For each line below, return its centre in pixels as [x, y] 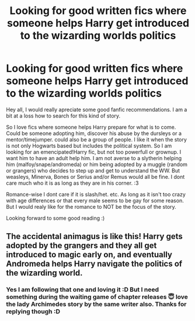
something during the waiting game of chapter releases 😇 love [97, 297]
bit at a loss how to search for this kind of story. [63, 116]
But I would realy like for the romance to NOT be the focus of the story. [91, 206]
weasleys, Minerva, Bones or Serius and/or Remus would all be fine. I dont [95, 177]
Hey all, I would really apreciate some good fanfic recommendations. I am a [97, 109]
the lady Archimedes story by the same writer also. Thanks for [96, 304]
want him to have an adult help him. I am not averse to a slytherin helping [94, 158]
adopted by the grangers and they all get [81, 246]
